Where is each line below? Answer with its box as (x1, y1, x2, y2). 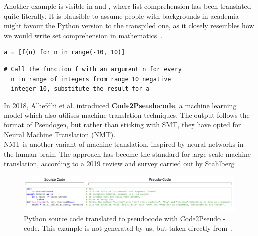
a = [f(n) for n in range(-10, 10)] (4, 49, 125, 56)
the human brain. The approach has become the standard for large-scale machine (4, 148, 251, 159)
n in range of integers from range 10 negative (11, 75, 171, 83)
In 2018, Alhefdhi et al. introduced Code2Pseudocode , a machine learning (4, 100, 237, 110)
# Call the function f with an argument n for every (4, 65, 182, 73)
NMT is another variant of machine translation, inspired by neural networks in (4, 139, 244, 149)
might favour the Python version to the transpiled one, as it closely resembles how (4, 20, 254, 31)
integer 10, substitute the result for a (11, 85, 150, 93)
